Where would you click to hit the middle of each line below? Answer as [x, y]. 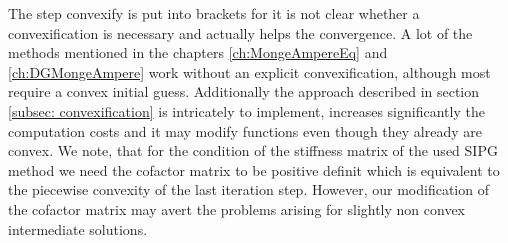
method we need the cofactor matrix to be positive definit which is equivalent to [254, 169]
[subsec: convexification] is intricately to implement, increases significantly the [246, 110]
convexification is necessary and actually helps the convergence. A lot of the [240, 32]
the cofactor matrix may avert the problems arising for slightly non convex [237, 208]
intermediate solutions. [78, 228]
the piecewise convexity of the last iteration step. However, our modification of [248, 189]
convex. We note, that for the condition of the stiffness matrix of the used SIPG [253, 150]
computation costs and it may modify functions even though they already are [245, 130]
